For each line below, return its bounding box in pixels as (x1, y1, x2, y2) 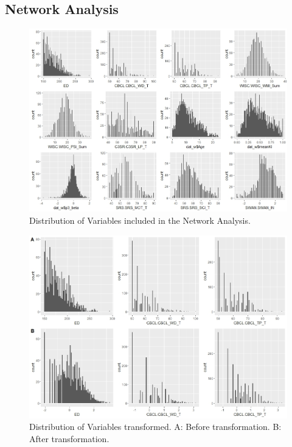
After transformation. (29, 432, 109, 445)
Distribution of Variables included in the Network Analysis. (29, 213, 251, 226)
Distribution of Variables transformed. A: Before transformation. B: (29, 420, 282, 433)
